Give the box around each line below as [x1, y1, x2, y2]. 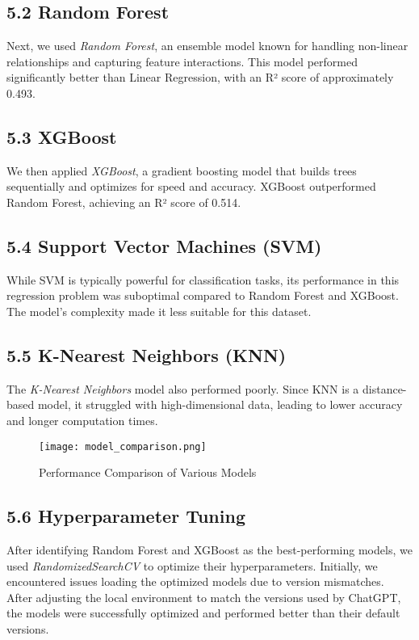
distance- [362, 380, 407, 397]
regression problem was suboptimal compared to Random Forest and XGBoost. [6, 287, 399, 304]
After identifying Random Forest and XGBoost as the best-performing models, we [6, 541, 413, 558]
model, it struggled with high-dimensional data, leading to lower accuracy [37, 396, 403, 413]
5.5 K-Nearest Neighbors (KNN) [6, 342, 287, 367]
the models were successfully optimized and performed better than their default [6, 604, 400, 621]
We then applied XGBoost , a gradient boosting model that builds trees [6, 162, 357, 179]
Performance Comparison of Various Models [39, 464, 257, 481]
